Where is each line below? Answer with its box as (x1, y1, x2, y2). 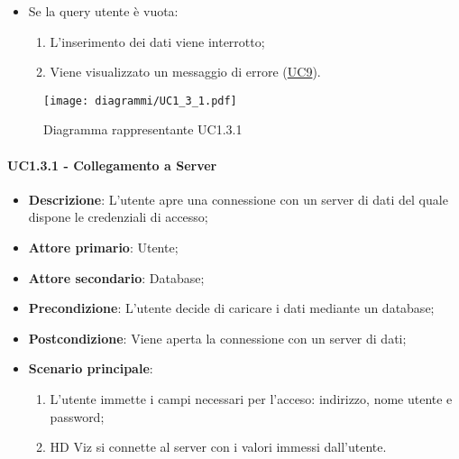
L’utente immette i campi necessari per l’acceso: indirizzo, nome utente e (50, 389, 453, 408)
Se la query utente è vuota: (28, 2, 179, 20)
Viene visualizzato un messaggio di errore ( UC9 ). (50, 62, 321, 81)
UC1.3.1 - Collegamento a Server (7, 155, 217, 174)
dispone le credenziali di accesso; (28, 207, 208, 226)
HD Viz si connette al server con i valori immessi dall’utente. (50, 437, 387, 456)
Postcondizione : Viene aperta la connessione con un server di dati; (28, 328, 407, 347)
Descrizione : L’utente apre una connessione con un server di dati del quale (28, 189, 448, 208)
